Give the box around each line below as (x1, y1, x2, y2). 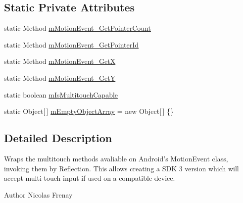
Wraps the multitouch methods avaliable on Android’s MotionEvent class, (4, 153, 228, 163)
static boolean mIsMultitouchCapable (4, 89, 118, 100)
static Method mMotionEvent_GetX (4, 56, 116, 66)
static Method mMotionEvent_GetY (4, 72, 116, 83)
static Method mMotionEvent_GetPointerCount (4, 23, 151, 33)
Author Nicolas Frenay (4, 189, 73, 200)
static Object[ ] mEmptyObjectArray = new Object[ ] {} (4, 106, 174, 116)
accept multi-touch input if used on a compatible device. (4, 173, 175, 183)
